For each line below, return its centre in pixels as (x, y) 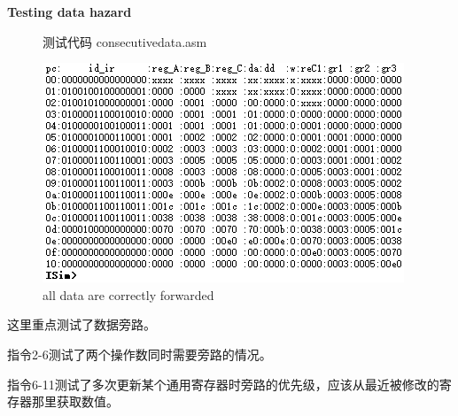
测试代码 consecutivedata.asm (125, 41)
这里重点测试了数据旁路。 (82, 324)
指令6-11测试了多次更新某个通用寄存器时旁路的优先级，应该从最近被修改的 (223, 384)
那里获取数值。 (75, 401)
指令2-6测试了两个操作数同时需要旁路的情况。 (140, 354)
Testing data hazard (70, 12)
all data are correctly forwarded (128, 294)
